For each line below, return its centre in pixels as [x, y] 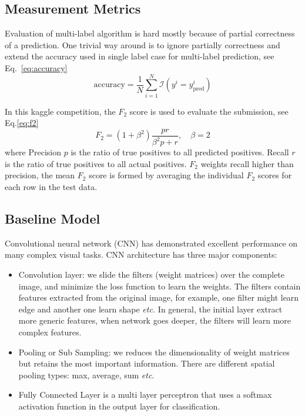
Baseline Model [53, 219]
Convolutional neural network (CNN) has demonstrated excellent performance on [151, 243]
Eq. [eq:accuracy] [36, 67]
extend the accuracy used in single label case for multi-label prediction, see [140, 56]
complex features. [50, 332]
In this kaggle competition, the [60, 111]
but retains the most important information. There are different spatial [147, 363]
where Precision [33, 152]
